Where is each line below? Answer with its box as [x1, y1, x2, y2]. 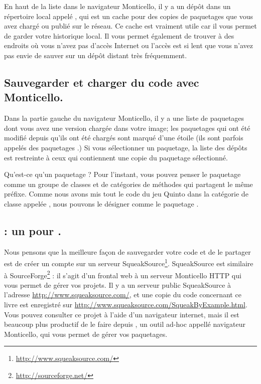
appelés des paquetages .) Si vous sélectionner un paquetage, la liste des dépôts [4, 142, 247, 152]
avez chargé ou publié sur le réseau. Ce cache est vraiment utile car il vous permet [4, 21, 257, 31]
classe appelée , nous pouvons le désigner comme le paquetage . [4, 198, 199, 209]
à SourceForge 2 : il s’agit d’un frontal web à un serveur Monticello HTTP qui [4, 268, 241, 280]
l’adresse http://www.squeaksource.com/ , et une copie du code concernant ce [4, 289, 241, 300]
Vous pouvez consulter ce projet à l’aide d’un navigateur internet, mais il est [4, 309, 239, 319]
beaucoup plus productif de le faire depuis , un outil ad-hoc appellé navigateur [4, 319, 246, 329]
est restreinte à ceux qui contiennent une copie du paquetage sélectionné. [4, 152, 228, 162]
